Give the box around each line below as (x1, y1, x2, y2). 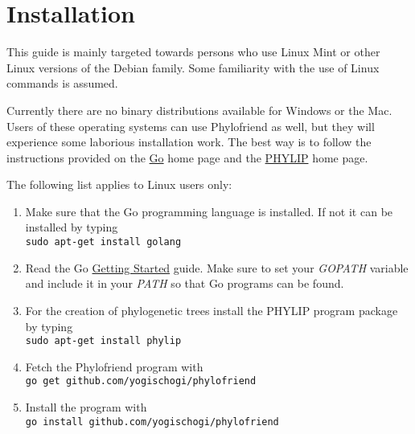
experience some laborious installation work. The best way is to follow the (6, 133, 372, 150)
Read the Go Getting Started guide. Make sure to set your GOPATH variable (25, 259, 409, 276)
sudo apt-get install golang (25, 236, 182, 248)
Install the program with (25, 399, 147, 415)
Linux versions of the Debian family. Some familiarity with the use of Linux (6, 59, 380, 76)
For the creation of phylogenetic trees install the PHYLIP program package (25, 301, 398, 318)
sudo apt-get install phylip (25, 335, 182, 347)
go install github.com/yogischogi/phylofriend (25, 416, 279, 428)
